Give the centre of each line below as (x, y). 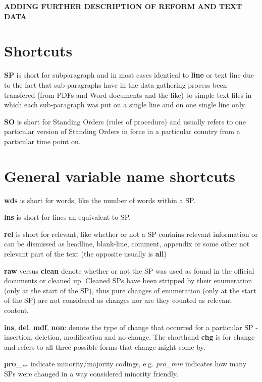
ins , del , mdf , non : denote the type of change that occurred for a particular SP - (131, 327)
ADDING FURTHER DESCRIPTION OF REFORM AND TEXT (123, 6)
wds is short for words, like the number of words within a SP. (100, 200)
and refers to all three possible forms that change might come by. (105, 346)
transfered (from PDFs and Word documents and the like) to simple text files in (128, 94)
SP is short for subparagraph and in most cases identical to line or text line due (129, 75)
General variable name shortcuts (120, 176)
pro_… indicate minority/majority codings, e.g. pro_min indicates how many (125, 364)
